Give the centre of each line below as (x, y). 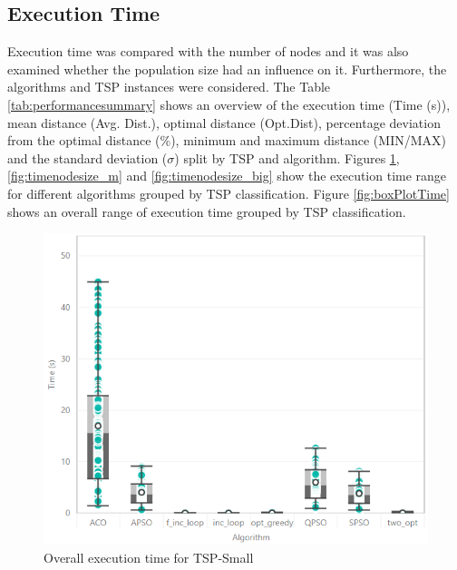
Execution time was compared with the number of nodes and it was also (208, 51)
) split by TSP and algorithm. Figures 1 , (287, 157)
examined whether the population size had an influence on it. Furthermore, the (227, 69)
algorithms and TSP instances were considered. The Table (169, 87)
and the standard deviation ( (88, 157)
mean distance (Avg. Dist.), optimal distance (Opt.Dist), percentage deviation (224, 122)
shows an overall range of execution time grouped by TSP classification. (207, 211)
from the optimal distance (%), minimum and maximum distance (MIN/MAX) (227, 140)
